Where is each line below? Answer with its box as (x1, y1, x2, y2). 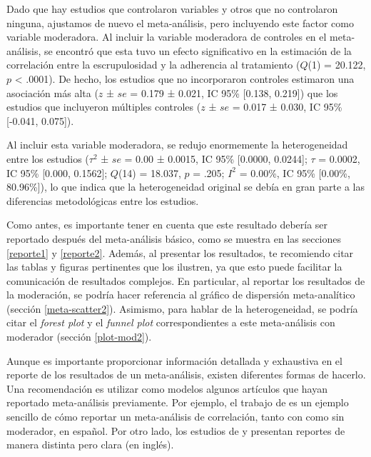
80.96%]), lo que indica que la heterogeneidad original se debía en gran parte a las (6, 179, 365, 194)
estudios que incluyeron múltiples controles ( (6, 99, 201, 114)
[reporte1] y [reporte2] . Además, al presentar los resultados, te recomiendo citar (6, 245, 354, 260)
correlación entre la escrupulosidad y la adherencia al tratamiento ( (6, 57, 300, 72)
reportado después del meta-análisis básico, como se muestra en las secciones (6, 231, 342, 246)
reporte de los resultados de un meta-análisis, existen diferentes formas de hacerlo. (6, 367, 366, 382)
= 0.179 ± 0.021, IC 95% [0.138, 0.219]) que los (130, 85, 338, 100)
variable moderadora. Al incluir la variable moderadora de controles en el (6, 29, 327, 44)
